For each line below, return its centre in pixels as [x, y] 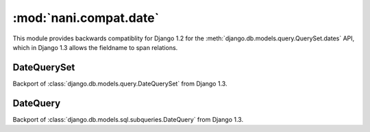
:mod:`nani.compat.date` [86, 18]
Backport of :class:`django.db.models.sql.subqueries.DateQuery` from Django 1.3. [128, 119]
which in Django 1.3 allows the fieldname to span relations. [95, 47]
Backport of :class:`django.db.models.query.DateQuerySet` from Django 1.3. [120, 83]
